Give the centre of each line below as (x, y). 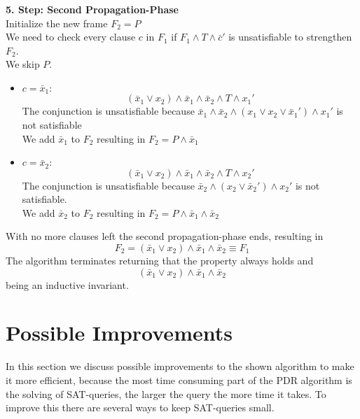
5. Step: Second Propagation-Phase (92, 9)
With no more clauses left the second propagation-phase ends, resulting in (165, 236)
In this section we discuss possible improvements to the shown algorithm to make (180, 366)
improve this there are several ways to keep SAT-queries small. (140, 407)
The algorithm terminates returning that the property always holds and (160, 261)
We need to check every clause (71, 37)
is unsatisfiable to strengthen (290, 37)
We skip (23, 64)
